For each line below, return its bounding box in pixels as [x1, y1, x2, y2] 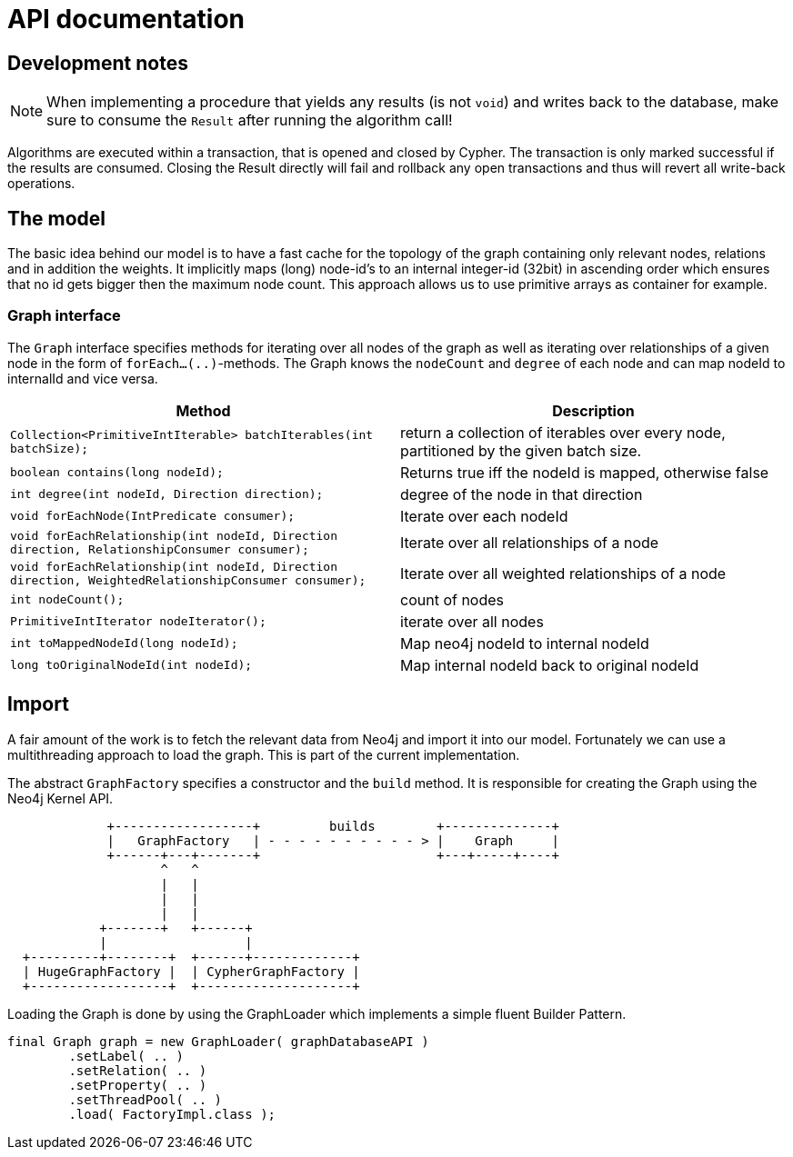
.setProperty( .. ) [68, 1077, 207, 1092]
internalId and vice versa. [7, 370, 158, 386]
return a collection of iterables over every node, [400, 423, 726, 442]
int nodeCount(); [10, 593, 125, 607]
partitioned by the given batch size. [400, 441, 642, 460]
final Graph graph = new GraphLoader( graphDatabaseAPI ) [7, 1033, 429, 1049]
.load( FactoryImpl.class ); [68, 1106, 276, 1122]
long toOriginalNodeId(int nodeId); [10, 658, 253, 673]
